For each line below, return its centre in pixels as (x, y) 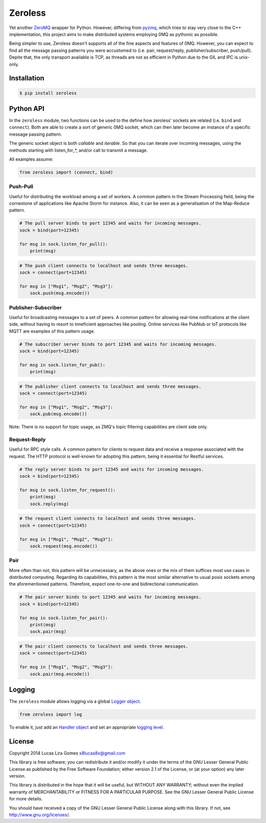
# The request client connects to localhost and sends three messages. (108, 519)
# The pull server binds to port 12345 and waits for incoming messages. (110, 223)
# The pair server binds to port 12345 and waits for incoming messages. (110, 597)
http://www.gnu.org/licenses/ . (39, 815)
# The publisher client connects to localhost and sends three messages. (110, 386)
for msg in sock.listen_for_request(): (67, 490)
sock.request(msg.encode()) (64, 546)
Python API (27, 108)
